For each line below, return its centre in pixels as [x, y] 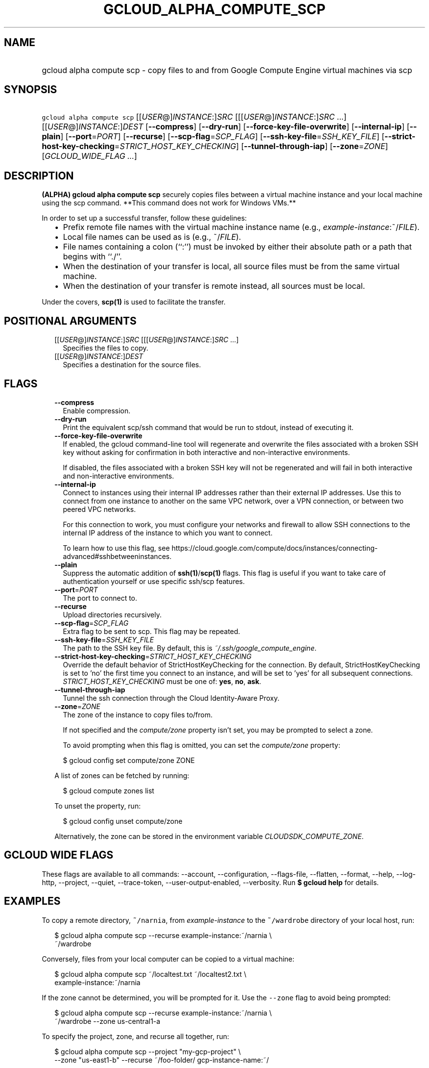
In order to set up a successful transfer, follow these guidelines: [144, 218]
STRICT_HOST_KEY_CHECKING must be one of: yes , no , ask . [162, 681]
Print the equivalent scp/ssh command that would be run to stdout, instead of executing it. [208, 427]
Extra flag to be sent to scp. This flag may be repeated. [152, 631]
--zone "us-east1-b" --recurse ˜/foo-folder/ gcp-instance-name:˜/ [162, 1060]
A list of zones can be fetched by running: [122, 775]
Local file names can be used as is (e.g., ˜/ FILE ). [152, 237]
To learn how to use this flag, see [116, 548]
